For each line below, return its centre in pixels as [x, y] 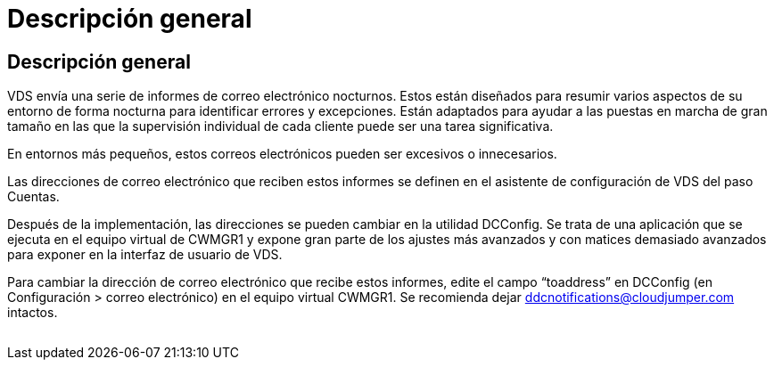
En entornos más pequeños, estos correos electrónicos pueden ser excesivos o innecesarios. [282, 154]
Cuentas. [33, 197]
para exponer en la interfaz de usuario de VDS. [145, 255]
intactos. [33, 313]
